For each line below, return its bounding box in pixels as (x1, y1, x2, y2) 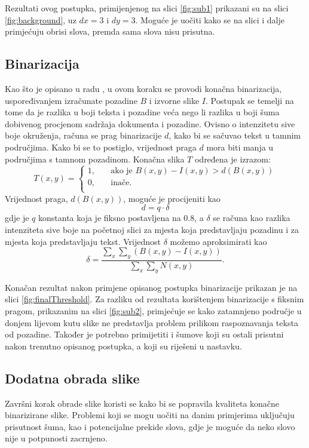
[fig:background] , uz (5, 13, 77, 26)
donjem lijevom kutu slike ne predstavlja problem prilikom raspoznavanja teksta (5, 316, 298, 329)
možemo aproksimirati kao (170, 235, 267, 247)
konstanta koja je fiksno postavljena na (38, 211, 181, 224)
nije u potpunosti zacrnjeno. (5, 432, 108, 444)
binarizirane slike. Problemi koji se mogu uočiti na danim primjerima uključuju (5, 409, 295, 421)
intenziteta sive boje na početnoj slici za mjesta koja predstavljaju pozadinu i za (5, 223, 299, 235)
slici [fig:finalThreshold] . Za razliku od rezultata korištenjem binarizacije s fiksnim (5, 293, 304, 305)
